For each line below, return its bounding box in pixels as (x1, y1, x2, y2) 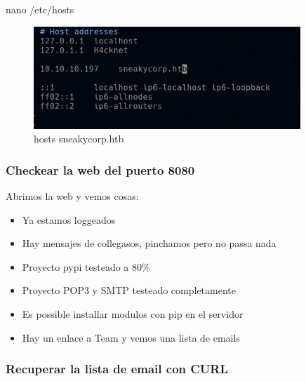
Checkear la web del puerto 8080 (6, 161, 195, 178)
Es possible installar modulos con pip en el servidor (22, 306, 244, 321)
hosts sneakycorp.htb (34, 131, 124, 146)
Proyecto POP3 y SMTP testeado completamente (22, 283, 237, 298)
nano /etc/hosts (6, 2, 74, 16)
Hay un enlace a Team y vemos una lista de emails (22, 330, 240, 345)
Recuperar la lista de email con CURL (6, 360, 228, 377)
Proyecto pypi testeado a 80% (22, 259, 150, 274)
